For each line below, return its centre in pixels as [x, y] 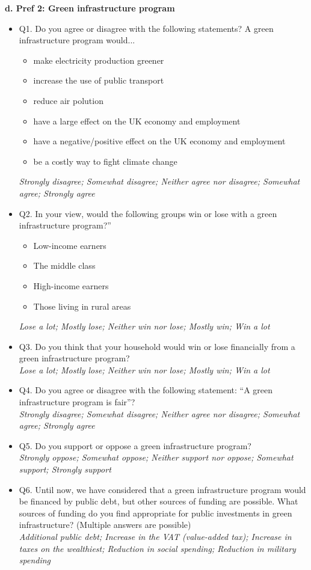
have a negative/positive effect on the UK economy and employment [159, 141]
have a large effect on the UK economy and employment [137, 121]
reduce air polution [68, 100]
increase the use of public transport [99, 80]
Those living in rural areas [82, 306]
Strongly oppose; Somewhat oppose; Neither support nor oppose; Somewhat [156, 457]
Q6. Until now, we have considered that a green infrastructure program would [162, 489]
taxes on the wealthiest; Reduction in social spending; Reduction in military [157, 548]
